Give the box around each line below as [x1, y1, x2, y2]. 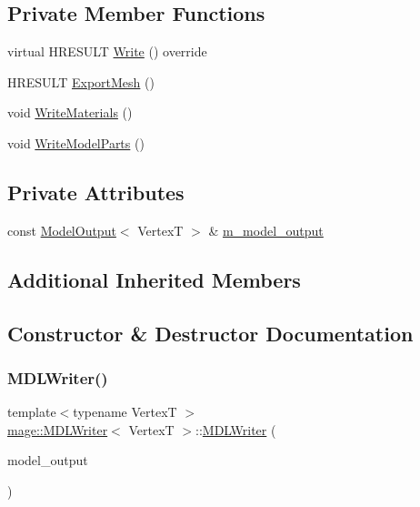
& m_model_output [208, 220, 324, 239]
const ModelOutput [7, 220, 116, 239]
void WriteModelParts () [7, 133, 145, 152]
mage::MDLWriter [7, 420, 108, 439]
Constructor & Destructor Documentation [7, 319, 414, 347]
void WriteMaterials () [7, 103, 133, 122]
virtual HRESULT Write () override [7, 42, 207, 61]
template [7, 402, 56, 421]
